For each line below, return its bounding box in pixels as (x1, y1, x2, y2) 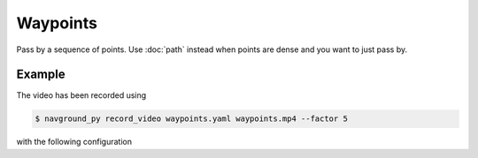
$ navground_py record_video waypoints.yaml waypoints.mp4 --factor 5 (35, 114, 349, 124)
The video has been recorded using (16, 90, 147, 101)
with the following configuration (16, 137, 133, 147)
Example (16, 67, 66, 82)
